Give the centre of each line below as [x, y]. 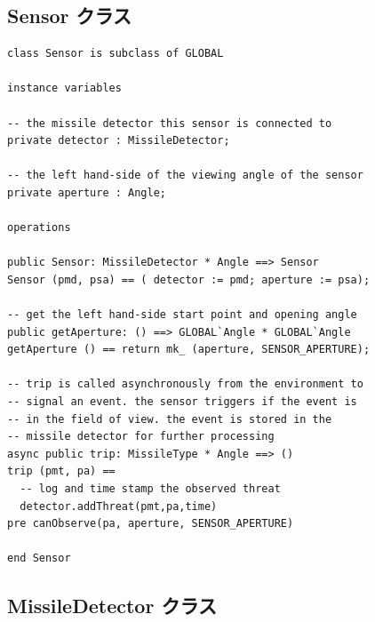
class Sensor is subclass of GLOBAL [116, 54]
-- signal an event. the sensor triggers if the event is [182, 402]
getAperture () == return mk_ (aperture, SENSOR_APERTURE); [189, 350]
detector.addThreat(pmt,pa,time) [119, 506]
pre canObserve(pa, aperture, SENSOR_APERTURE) [151, 524]
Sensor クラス [70, 16]
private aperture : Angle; [87, 192]
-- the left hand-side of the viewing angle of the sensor [185, 175]
